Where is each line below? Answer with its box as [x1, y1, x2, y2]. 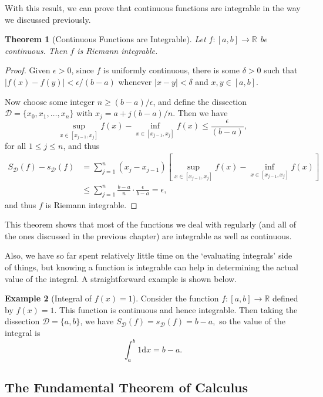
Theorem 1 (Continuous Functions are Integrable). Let [5, 33, 206, 45]
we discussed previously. [5, 13, 91, 25]
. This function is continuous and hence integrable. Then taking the [54, 303, 298, 315]
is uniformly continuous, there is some [103, 64, 240, 76]
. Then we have [173, 107, 228, 119]
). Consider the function [132, 292, 219, 304]
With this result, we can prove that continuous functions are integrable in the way [5, 2, 301, 13]
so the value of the [219, 315, 285, 327]
